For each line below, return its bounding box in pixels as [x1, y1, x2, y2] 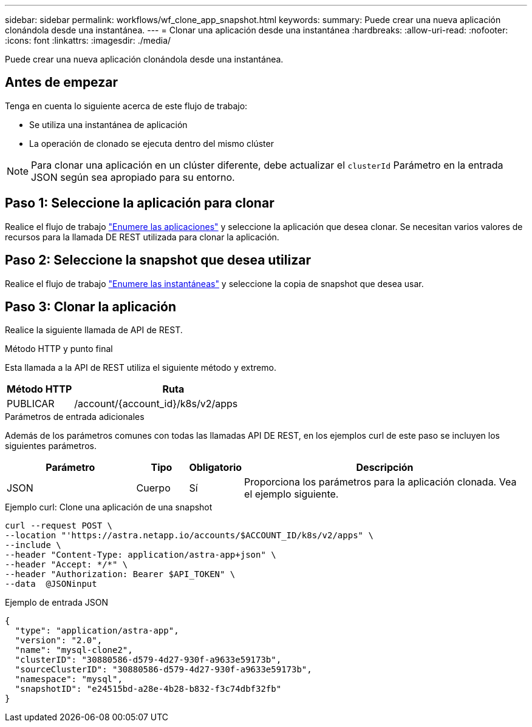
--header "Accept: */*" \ [5, 560, 128, 570]
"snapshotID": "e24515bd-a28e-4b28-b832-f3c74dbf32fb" [15, 684, 282, 694]
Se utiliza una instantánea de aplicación [29, 119, 188, 130]
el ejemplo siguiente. [244, 488, 339, 501]
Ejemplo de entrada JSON [5, 597, 108, 608]
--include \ [5, 540, 61, 550]
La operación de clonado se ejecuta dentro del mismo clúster [29, 138, 274, 149]
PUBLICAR [7, 397, 55, 410]
